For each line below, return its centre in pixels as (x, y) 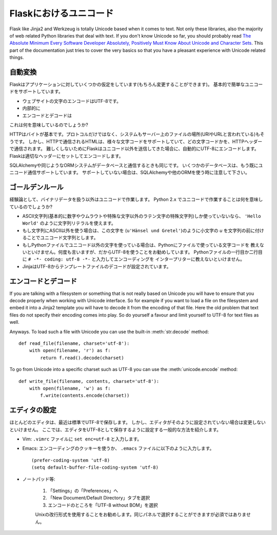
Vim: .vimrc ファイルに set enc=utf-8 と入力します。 (82, 439)
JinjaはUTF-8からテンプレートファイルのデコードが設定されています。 (97, 266)
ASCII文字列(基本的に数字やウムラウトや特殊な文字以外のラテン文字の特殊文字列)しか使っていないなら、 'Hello (142, 216)
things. (17, 58)
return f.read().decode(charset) (82, 358)
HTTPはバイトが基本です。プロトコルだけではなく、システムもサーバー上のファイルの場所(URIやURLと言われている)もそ (137, 134)
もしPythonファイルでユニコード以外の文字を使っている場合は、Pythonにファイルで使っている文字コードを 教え (141, 245)
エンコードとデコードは (47, 115)
